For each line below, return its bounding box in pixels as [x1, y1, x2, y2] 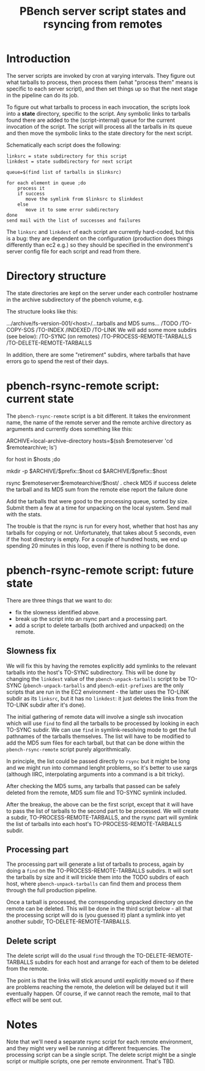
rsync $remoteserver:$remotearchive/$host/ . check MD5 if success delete [6, 479, 197, 486]
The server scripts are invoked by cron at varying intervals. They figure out [6, 72, 195, 79]
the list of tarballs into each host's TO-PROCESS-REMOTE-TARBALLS [6, 820, 182, 827]
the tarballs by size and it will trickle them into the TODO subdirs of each [6, 874, 189, 881]
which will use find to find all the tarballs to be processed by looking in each [6, 720, 199, 727]
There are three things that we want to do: [6, 596, 113, 604]
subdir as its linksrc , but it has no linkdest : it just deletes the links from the [6, 694, 198, 702]
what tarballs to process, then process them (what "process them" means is [6, 78, 198, 86]
